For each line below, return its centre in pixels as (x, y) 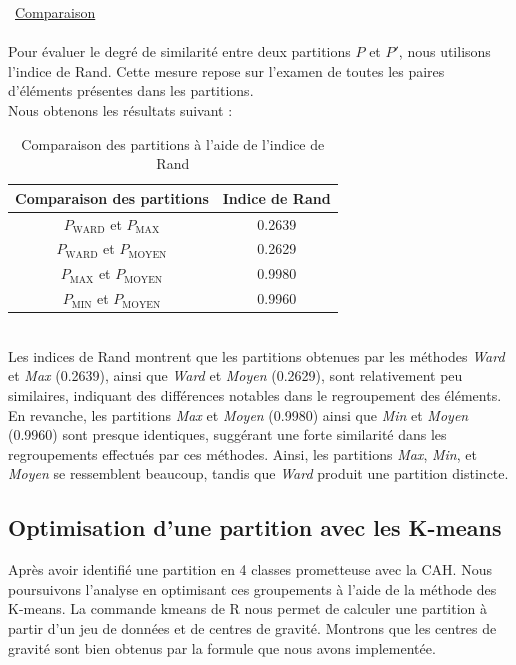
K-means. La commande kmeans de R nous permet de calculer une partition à (248, 608)
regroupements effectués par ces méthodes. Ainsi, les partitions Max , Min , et (242, 453)
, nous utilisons (444, 51)
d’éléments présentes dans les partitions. (131, 90)
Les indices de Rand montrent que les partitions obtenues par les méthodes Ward (256, 355)
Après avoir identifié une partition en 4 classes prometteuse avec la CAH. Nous (250, 569)
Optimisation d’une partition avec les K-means (255, 527)
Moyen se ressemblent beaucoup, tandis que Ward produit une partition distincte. (258, 473)
